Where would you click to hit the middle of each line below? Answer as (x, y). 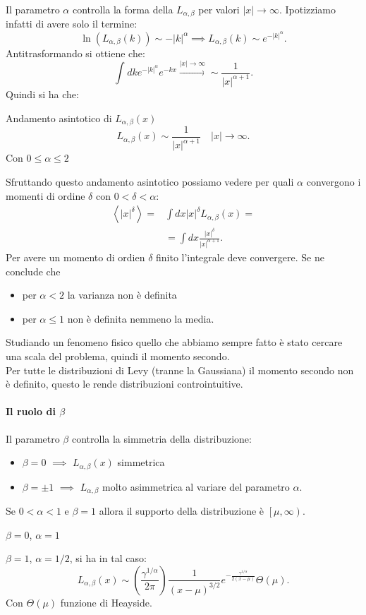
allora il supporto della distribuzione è (182, 511)
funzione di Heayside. (106, 602)
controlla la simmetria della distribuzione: (161, 438)
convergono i (334, 181)
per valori (219, 9)
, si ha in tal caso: (108, 558)
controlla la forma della (123, 9)
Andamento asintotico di (59, 118)
